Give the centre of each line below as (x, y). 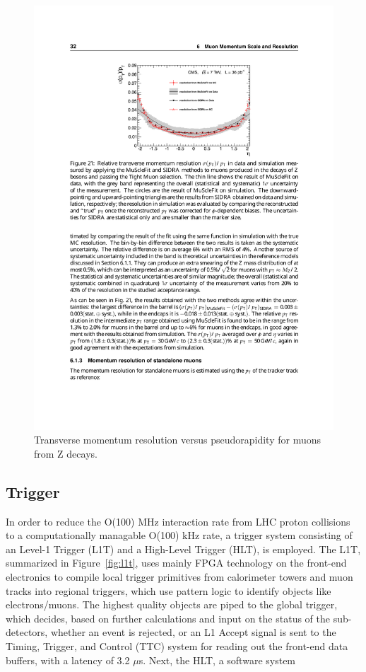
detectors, (27, 632)
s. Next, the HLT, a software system (217, 660)
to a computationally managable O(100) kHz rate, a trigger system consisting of (179, 535)
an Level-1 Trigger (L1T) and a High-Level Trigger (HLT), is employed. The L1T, (183, 549)
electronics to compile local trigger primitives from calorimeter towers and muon (179, 577)
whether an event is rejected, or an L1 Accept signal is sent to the (193, 632)
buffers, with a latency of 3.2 (68, 660)
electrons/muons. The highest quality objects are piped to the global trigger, (172, 604)
